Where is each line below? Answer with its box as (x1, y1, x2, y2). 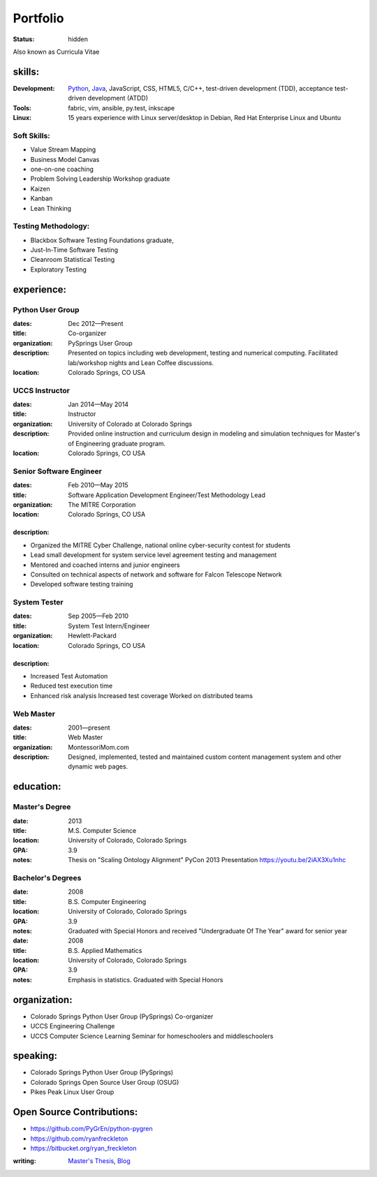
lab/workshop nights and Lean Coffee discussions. (68, 358, 214, 367)
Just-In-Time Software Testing (30, 246, 119, 254)
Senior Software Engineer (13, 466, 103, 476)
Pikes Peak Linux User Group (30, 1088, 114, 1096)
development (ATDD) (87, 94, 149, 103)
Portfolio (13, 10, 64, 26)
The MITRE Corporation (68, 500, 136, 509)
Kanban (30, 194, 53, 202)
